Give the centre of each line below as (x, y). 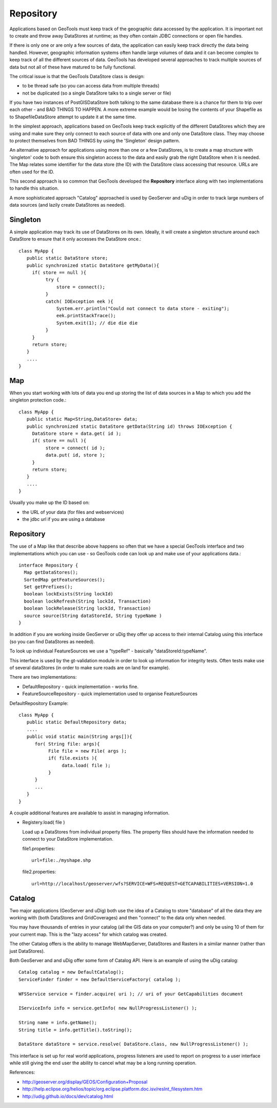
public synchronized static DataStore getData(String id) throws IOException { (129, 426)
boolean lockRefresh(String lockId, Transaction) (87, 601)
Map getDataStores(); (51, 573)
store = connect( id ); (75, 448)
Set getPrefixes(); (48, 587)
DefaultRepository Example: (39, 703)
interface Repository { (48, 565)
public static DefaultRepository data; (77, 722)
